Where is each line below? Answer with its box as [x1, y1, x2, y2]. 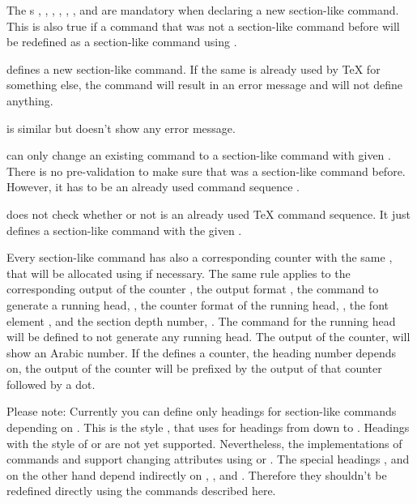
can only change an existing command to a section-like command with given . [6, 147, 391, 164]
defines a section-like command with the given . [6, 221, 242, 238]
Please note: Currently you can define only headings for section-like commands [6, 403, 397, 420]
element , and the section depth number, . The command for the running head [6, 312, 396, 329]
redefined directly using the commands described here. [6, 482, 276, 499]
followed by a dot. [6, 375, 96, 392]
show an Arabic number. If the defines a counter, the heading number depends [6, 344, 397, 361]
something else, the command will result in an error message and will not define [6, 76, 402, 93]
